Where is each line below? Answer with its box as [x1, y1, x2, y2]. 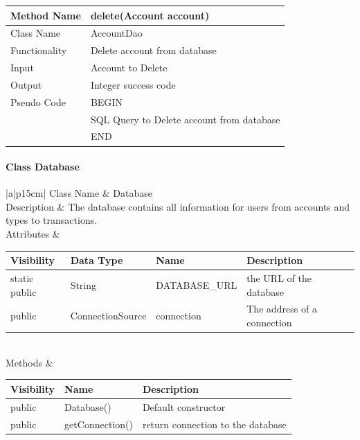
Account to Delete [90, 60, 168, 75]
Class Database [6, 159, 80, 174]
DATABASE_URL [156, 277, 237, 292]
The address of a [246, 301, 317, 316]
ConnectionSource [70, 308, 147, 323]
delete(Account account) [90, 8, 210, 22]
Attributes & [6, 227, 60, 241]
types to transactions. [6, 213, 98, 227]
